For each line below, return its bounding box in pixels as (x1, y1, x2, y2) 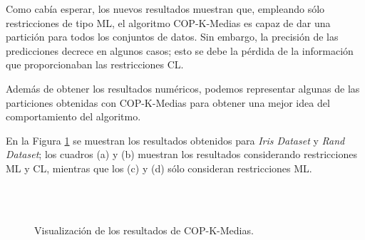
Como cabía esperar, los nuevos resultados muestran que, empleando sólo (6, 1, 325, 16)
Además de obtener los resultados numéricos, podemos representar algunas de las (6, 80, 360, 95)
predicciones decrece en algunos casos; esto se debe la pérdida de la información (6, 43, 354, 58)
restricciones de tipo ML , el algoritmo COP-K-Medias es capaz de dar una (6, 15, 331, 30)
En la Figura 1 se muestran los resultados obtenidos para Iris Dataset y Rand (6, 132, 345, 147)
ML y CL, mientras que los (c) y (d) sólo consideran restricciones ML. (6, 160, 312, 175)
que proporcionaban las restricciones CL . (6, 57, 184, 72)
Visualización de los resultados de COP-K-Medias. (34, 222, 254, 237)
